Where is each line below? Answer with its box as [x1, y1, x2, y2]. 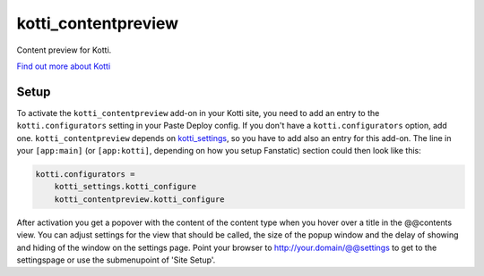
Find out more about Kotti [16, 61, 111, 71]
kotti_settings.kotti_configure [54, 181, 197, 192]
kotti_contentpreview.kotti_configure [54, 194, 225, 205]
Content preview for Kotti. [16, 45, 112, 55]
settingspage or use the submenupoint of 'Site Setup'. [16, 255, 216, 265]
